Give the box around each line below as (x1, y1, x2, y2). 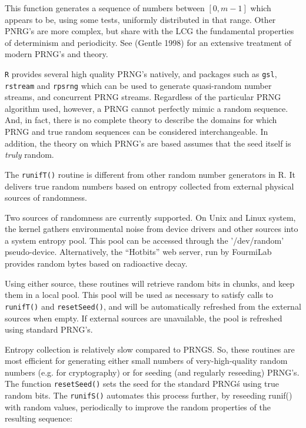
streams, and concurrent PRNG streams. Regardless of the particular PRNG (5, 91, 281, 103)
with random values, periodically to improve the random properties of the (5, 400, 271, 413)
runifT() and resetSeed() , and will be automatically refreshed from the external (5, 300, 301, 312)
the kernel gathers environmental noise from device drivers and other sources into (5, 223, 298, 235)
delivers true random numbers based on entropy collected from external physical (5, 180, 294, 192)
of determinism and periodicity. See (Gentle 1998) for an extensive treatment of (5, 36, 291, 48)
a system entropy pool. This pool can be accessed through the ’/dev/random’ (5, 234, 284, 246)
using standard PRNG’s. (5, 323, 93, 336)
